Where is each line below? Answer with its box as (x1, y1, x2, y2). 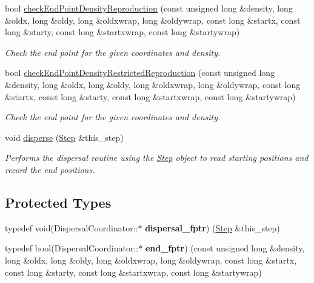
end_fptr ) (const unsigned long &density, (145, 242, 305, 254)
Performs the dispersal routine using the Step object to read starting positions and (5, 151, 309, 164)
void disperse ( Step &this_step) (5, 131, 124, 143)
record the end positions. (5, 163, 95, 176)
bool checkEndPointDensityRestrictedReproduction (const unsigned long (5, 66, 275, 79)
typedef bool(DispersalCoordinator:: (5, 242, 139, 254)
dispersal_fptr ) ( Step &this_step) (145, 221, 280, 234)
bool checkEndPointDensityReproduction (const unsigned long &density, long (5, 2, 293, 14)
